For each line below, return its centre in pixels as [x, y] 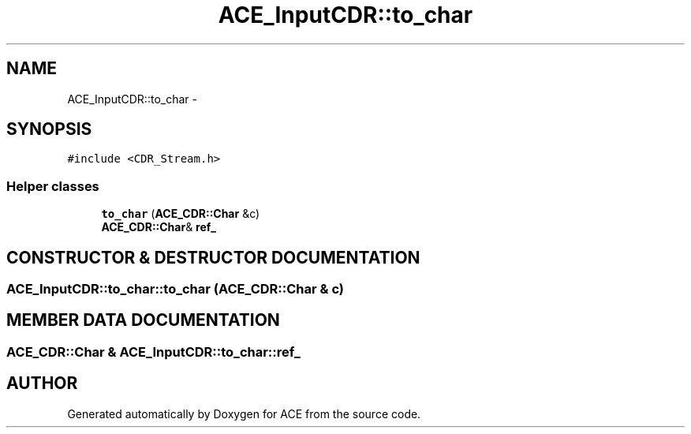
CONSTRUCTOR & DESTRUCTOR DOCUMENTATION [213, 257]
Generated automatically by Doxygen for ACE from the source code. [244, 413]
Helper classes [53, 186]
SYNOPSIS [49, 129]
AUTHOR [42, 383]
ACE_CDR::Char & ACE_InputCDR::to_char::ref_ [153, 352]
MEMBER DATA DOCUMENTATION [143, 320]
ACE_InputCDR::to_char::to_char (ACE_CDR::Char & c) [176, 289]
